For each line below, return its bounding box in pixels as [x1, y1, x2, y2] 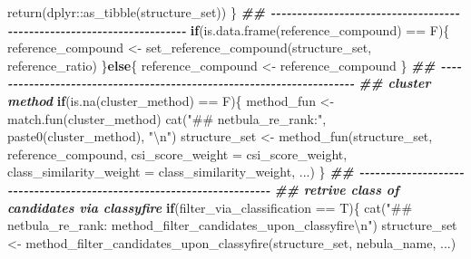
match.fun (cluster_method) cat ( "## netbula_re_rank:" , [7, 109, 327, 128]
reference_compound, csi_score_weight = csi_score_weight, [7, 144, 348, 163]
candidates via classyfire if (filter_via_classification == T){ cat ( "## [7, 197, 413, 216]
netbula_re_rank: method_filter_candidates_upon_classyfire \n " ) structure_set [7, 216, 457, 235]
